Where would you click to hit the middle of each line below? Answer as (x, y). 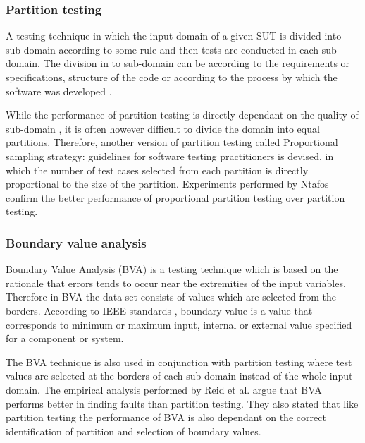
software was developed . (59, 91)
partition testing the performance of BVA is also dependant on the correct (166, 417)
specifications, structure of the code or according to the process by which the (172, 77)
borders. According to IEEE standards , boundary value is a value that (159, 310)
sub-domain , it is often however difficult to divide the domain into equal (163, 128)
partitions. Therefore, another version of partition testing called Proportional (172, 142)
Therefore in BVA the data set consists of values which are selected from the (171, 297)
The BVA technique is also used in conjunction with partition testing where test (179, 362)
